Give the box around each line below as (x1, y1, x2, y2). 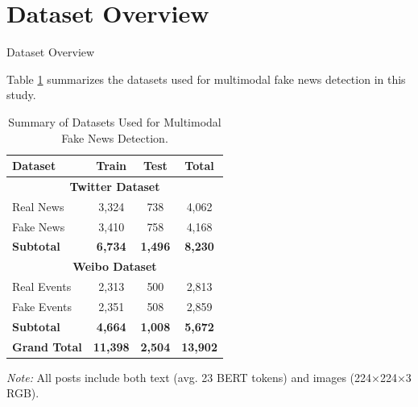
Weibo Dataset (72, 258, 157, 275)
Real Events (12, 278, 72, 295)
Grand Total (12, 338, 82, 355)
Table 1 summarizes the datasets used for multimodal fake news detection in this (6, 70, 406, 87)
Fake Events (12, 298, 72, 314)
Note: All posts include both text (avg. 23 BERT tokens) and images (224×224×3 (6, 368, 412, 385)
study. (6, 86, 36, 103)
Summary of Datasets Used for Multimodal (8, 113, 221, 130)
